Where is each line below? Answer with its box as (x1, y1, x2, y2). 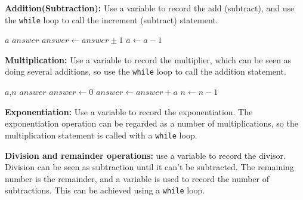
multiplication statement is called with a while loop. (5, 128, 197, 141)
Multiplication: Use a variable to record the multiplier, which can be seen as (5, 53, 292, 66)
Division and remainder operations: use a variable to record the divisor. (5, 149, 286, 161)
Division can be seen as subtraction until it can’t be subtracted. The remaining (5, 161, 294, 173)
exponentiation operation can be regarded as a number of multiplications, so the (5, 117, 298, 130)
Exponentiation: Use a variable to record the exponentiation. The (5, 105, 253, 118)
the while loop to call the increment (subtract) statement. (5, 13, 218, 26)
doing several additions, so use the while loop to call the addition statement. (5, 65, 286, 78)
